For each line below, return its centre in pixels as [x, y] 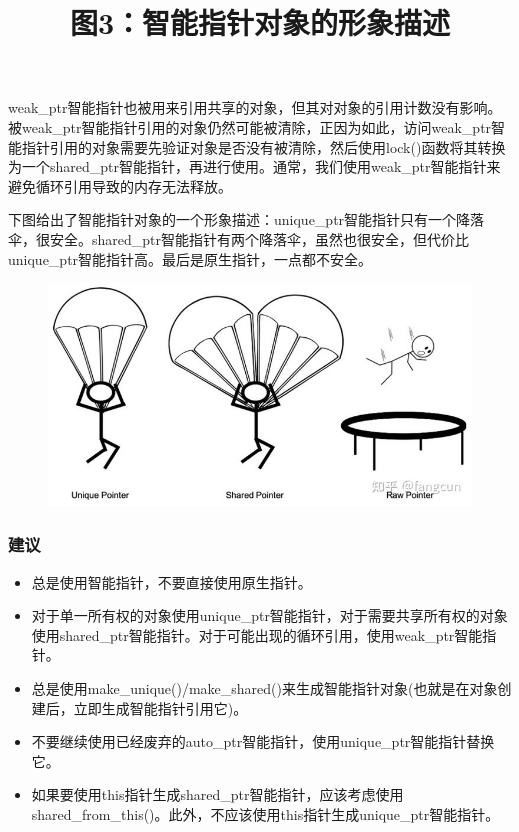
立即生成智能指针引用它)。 [160, 707]
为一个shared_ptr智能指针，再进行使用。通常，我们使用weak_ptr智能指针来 [254, 166]
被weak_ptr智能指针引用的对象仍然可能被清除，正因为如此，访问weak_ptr [250, 126]
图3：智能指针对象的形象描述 [260, 22]
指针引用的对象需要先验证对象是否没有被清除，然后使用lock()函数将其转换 [263, 146]
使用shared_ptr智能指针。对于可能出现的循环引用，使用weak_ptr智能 [257, 634]
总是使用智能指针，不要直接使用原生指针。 [171, 581]
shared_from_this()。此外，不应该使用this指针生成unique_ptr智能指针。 [265, 813]
